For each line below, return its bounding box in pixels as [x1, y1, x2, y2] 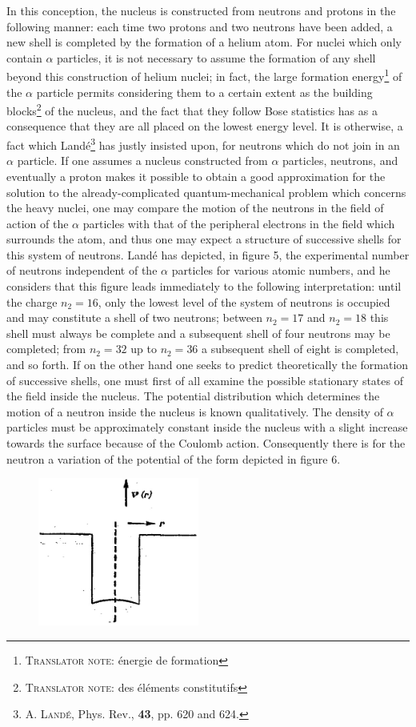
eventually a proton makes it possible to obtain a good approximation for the [6, 167, 386, 184]
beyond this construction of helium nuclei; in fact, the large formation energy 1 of [6, 66, 402, 85]
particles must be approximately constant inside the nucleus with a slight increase [6, 419, 408, 436]
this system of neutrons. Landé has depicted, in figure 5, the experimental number [6, 246, 410, 263]
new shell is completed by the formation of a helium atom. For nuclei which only [6, 34, 402, 50]
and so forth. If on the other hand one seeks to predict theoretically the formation [6, 356, 409, 373]
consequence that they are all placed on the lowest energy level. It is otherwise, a [6, 118, 403, 135]
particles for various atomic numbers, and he [171, 262, 390, 279]
